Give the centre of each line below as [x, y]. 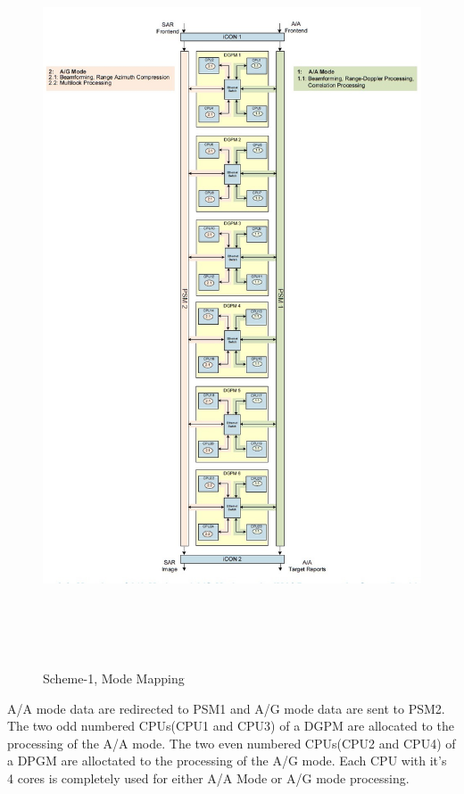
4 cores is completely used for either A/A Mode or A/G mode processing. [208, 778]
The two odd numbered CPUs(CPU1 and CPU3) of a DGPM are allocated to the [231, 726]
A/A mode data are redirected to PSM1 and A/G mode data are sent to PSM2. [226, 708]
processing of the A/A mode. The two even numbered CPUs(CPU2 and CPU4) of [232, 743]
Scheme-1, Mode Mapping [114, 678]
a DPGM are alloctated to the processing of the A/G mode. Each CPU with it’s [227, 761]
